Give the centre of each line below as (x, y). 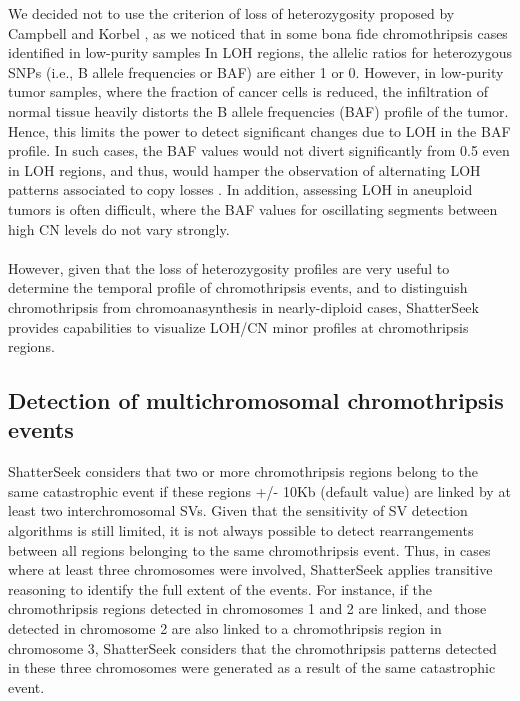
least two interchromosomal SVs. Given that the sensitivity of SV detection (238, 510)
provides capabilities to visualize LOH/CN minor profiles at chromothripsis (238, 326)
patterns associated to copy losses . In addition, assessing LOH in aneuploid (240, 189)
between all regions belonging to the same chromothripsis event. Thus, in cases (249, 549)
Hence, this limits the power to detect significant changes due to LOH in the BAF (259, 130)
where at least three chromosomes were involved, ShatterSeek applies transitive (250, 569)
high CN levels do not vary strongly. (119, 228)
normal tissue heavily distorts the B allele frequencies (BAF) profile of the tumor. (258, 110)
